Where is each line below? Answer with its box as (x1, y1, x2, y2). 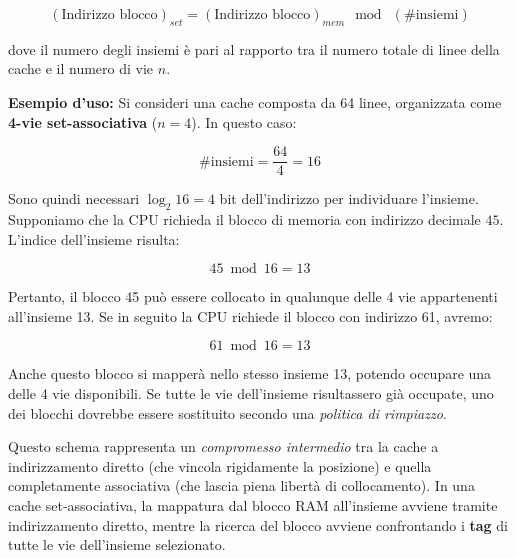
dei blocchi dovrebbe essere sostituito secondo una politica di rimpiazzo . (8, 402, 447, 423)
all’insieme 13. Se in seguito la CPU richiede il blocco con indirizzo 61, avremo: (8, 305, 493, 326)
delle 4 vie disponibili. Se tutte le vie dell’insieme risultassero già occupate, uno (8, 383, 494, 403)
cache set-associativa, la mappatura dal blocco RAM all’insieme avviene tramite (8, 494, 498, 515)
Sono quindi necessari (8, 188, 140, 209)
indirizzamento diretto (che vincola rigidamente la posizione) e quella (8, 455, 432, 476)
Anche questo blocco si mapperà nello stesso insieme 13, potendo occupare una (8, 363, 492, 384)
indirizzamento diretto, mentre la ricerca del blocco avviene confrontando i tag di (8, 514, 508, 535)
